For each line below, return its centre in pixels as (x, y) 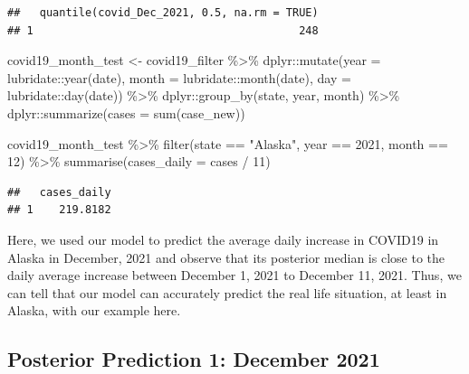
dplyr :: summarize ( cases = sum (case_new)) (126, 112)
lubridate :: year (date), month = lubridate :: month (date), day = (179, 77)
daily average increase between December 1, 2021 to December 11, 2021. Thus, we (234, 275)
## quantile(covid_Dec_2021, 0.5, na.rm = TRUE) (163, 13)
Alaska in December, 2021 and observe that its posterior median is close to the (226, 257)
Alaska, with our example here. (94, 310)
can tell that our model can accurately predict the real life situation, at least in (227, 292)
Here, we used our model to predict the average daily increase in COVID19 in (223, 239)
